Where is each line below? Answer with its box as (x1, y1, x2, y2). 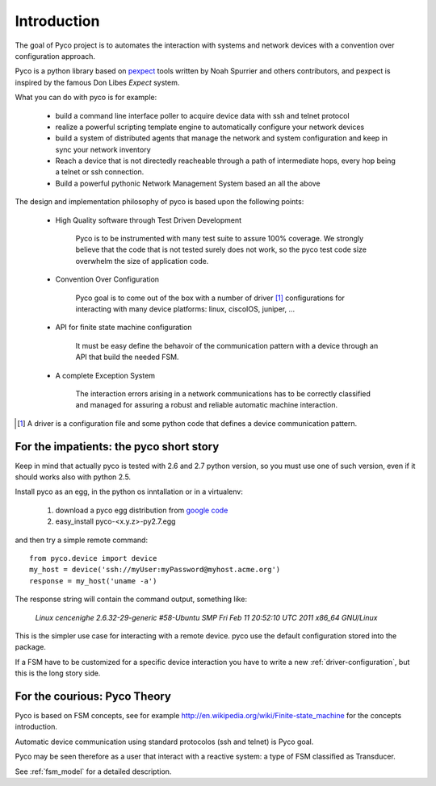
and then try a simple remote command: (15, 535, 149, 545)
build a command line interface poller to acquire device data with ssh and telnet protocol (55, 111, 350, 120)
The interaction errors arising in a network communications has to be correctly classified (75, 388, 371, 399)
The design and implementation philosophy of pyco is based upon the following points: (15, 197, 304, 207)
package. (15, 642, 46, 652)
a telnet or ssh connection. (55, 167, 145, 177)
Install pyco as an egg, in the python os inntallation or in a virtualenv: (15, 487, 244, 496)
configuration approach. (15, 51, 96, 61)
